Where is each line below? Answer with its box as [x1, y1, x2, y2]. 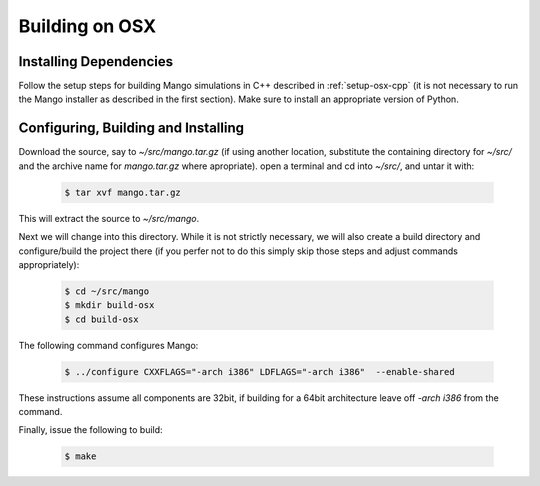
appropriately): [18, 258, 80, 270]
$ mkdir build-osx [64, 300, 155, 311]
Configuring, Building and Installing [18, 120, 245, 137]
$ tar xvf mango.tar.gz [64, 186, 182, 198]
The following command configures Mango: [18, 339, 199, 351]
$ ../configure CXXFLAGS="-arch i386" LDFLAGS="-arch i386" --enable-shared [64, 366, 455, 377]
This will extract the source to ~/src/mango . [18, 212, 200, 224]
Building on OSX [18, 15, 157, 37]
